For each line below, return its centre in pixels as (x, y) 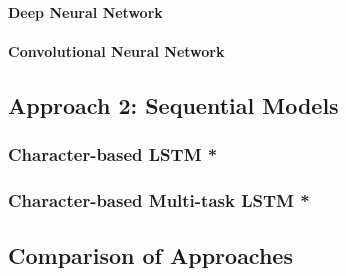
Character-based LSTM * (113, 154)
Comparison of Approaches (150, 255)
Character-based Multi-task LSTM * (159, 199)
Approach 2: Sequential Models (173, 104)
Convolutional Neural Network (116, 50)
